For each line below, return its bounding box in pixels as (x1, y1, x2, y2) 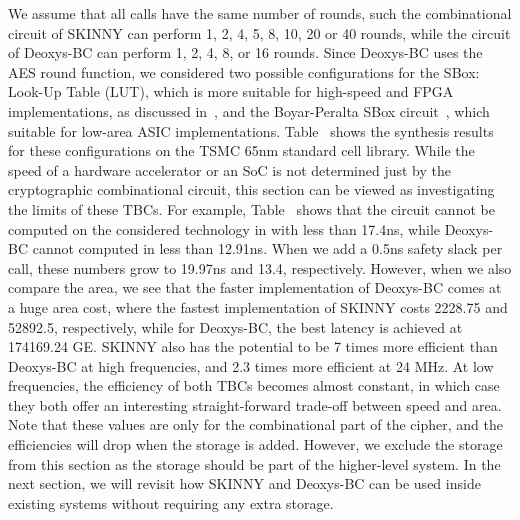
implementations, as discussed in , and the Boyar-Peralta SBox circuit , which (8, 100, 490, 121)
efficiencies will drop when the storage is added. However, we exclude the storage (8, 434, 503, 455)
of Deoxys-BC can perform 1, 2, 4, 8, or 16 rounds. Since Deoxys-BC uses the (8, 42, 483, 63)
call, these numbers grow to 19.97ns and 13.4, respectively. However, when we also (8, 257, 512, 278)
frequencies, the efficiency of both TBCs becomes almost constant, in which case (8, 375, 500, 396)
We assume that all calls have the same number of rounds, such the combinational (8, 3, 512, 23)
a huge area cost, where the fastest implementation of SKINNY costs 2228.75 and (8, 296, 508, 317)
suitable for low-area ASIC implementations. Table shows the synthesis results (8, 120, 494, 141)
